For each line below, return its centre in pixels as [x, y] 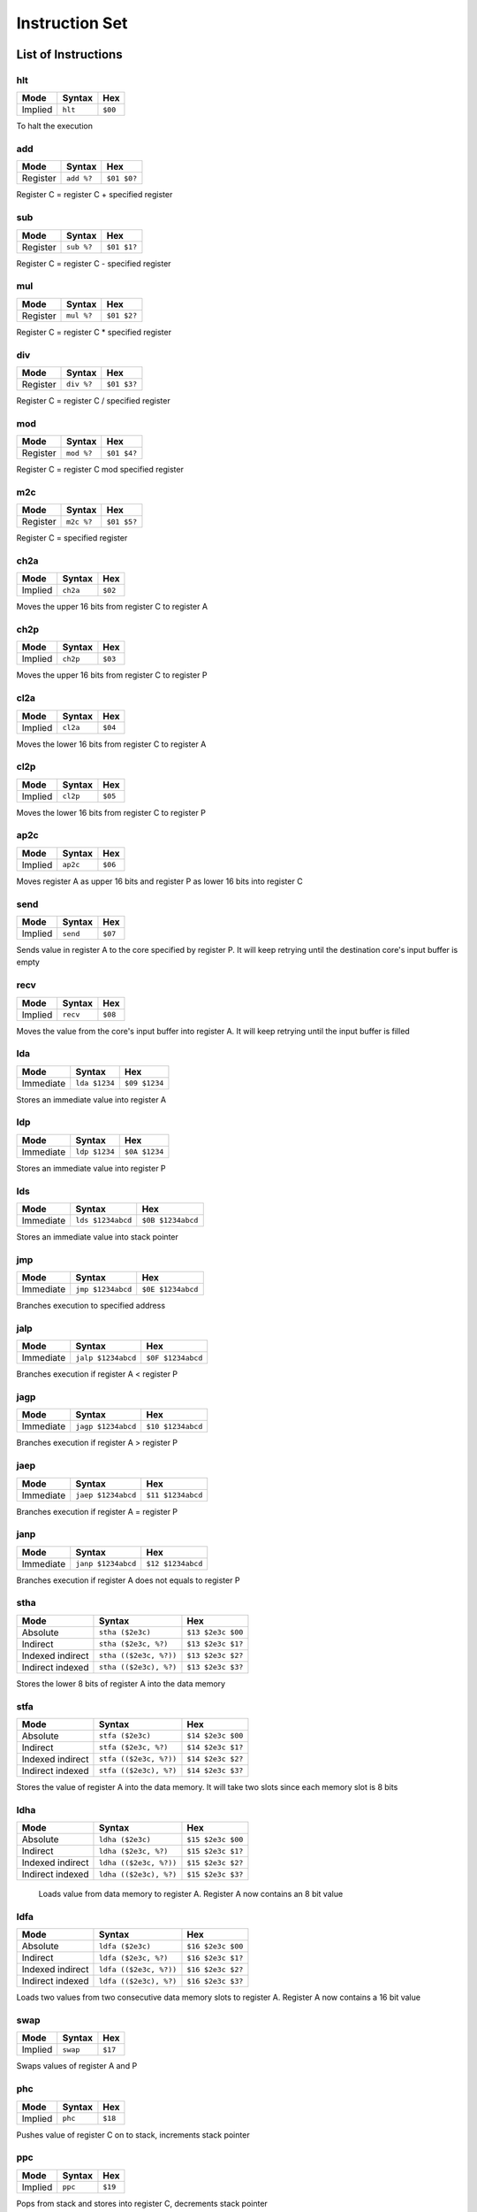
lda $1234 [95, 1083]
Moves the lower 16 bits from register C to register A [111, 744]
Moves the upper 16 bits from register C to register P [112, 675]
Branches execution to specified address [91, 1306]
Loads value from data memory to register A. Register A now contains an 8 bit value [191, 1894]
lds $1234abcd [104, 1221]
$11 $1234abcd [174, 1495]
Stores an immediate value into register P [91, 1168]
